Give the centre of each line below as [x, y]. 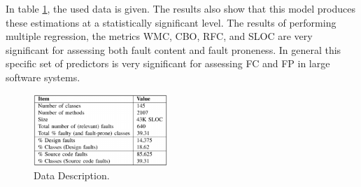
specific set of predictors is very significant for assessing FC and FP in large [168, 63]
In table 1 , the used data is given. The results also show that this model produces [180, 8]
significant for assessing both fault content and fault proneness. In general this [174, 49]
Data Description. [72, 175]
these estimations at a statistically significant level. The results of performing [171, 22]
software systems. [43, 77]
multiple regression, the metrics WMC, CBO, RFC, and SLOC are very [159, 36]
